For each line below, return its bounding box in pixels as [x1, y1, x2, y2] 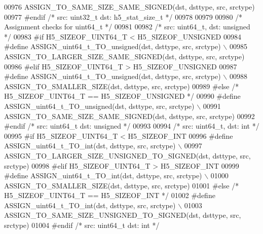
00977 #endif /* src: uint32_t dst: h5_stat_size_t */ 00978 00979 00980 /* [4, 11, 243, 22]
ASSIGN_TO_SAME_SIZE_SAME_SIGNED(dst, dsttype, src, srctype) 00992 [4, 110, 255, 121]
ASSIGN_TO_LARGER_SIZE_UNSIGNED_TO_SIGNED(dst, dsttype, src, [4, 150, 251, 161]
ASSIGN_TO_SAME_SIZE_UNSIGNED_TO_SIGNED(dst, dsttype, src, [4, 210, 241, 220]
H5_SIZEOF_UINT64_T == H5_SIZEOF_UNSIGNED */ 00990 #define [4, 91, 241, 101]
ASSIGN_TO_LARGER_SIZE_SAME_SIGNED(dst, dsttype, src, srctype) [4, 51, 245, 61]
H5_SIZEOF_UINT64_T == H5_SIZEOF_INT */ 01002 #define [4, 190, 215, 201]
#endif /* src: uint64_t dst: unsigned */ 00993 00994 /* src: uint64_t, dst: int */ [4, 121, 259, 131]
